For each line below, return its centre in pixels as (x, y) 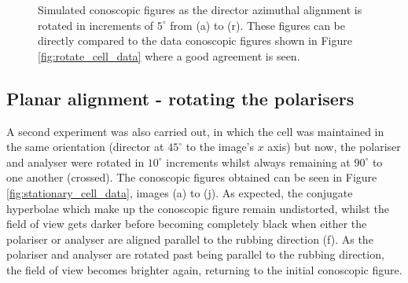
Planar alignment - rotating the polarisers (180, 98)
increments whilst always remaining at (258, 162)
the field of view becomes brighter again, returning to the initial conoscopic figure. (204, 269)
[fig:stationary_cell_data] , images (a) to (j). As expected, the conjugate (180, 192)
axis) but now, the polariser (334, 147)
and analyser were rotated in (75, 162)
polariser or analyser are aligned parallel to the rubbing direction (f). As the (190, 239)
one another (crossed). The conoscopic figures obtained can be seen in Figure (192, 177)
